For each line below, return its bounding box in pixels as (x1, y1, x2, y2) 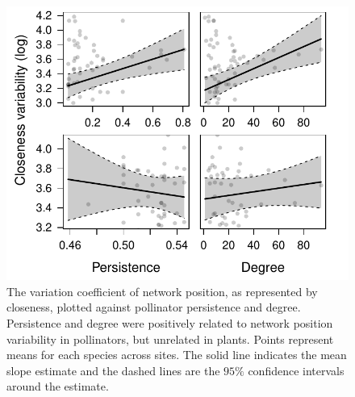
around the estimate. (6, 378, 109, 395)
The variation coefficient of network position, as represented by (6, 282, 318, 299)
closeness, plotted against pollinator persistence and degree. (6, 299, 301, 316)
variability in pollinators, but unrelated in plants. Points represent (6, 330, 334, 347)
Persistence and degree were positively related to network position (6, 314, 333, 331)
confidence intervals (248, 361, 345, 378)
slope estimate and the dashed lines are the (6, 361, 220, 378)
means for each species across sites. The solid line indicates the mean (6, 346, 347, 363)
